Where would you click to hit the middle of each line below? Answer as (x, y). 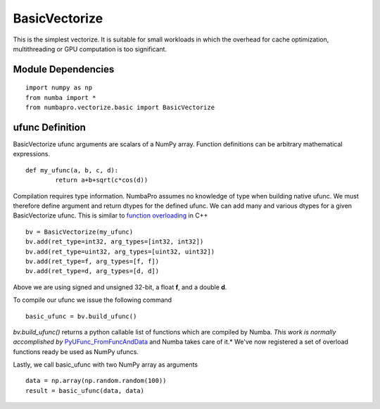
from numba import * (61, 97)
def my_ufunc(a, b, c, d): (72, 170)
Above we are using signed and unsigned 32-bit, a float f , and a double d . (120, 287)
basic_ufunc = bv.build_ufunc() (81, 316)
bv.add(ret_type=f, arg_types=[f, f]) (93, 261)
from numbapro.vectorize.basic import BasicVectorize (120, 108)
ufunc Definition (49, 127)
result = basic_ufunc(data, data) (85, 390)
